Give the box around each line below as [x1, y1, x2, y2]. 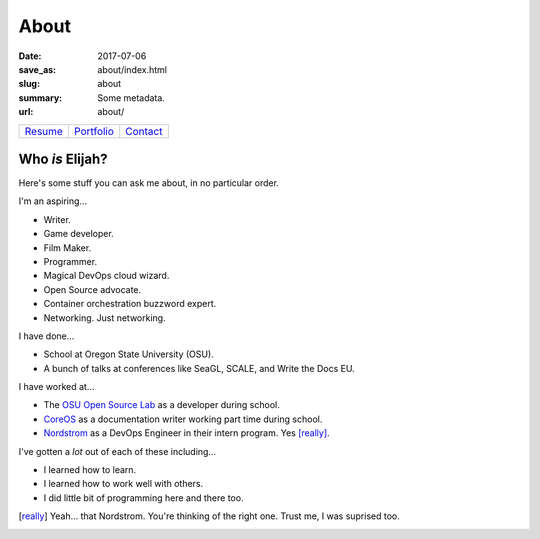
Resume [24, 124, 64, 138]
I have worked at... [18, 381, 95, 393]
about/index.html [97, 63, 168, 75]
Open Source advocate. [43, 283, 142, 295]
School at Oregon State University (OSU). [43, 348, 214, 360]
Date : [18, 50, 42, 62]
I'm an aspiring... [18, 195, 88, 207]
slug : [18, 78, 40, 90]
